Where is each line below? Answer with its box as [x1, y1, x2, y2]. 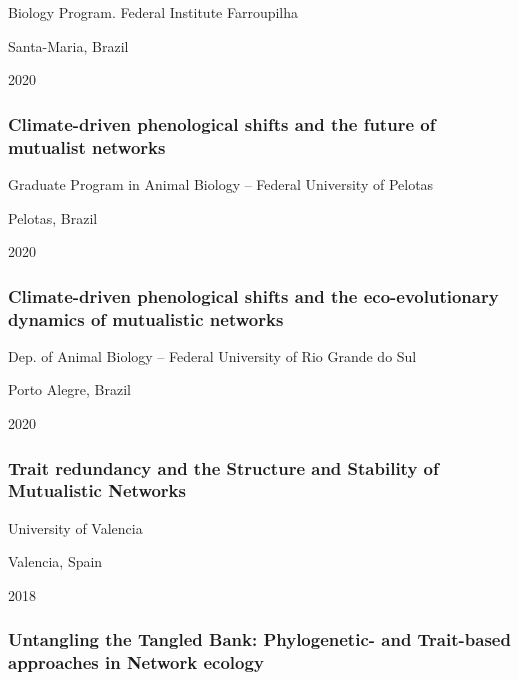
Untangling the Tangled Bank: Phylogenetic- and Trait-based [8, 627, 511, 652]
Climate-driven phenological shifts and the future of [8, 111, 436, 136]
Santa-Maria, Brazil [8, 35, 129, 56]
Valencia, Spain [8, 551, 103, 572]
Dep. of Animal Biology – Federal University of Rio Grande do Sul [8, 345, 417, 366]
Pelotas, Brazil [8, 207, 98, 228]
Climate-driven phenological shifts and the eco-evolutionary [8, 283, 499, 308]
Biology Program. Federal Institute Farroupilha [8, 2, 299, 22]
